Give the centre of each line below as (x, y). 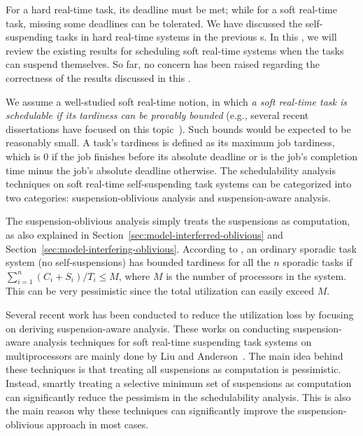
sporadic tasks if (318, 262)
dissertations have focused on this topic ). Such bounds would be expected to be (178, 128)
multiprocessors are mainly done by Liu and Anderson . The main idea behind (175, 355)
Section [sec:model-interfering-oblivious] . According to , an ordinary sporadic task (181, 248)
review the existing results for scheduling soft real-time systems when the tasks (175, 50)
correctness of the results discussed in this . (98, 77)
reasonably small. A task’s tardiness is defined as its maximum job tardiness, (170, 142)
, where (134, 275)
